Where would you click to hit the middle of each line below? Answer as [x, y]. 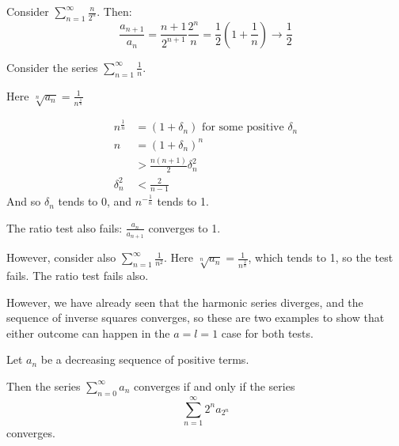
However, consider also [61, 257]
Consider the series [52, 67]
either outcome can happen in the [88, 333]
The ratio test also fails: [65, 227]
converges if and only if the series [215, 386]
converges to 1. [184, 227]
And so [24, 201]
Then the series [44, 386]
